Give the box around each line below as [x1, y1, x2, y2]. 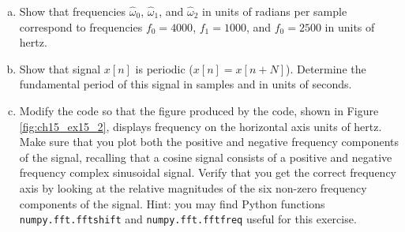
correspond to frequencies [19, 18, 143, 35]
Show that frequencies [19, 3, 126, 19]
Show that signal [19, 60, 101, 77]
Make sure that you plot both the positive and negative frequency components [19, 133, 399, 150]
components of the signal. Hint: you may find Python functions [19, 195, 325, 211]
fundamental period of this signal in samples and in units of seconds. [19, 76, 352, 92]
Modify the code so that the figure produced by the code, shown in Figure [19, 102, 379, 118]
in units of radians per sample [201, 3, 347, 19]
